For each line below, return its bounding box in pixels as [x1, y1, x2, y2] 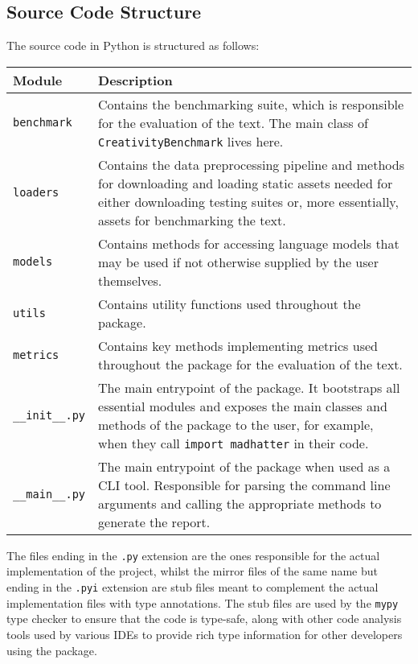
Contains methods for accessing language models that [98, 233, 400, 253]
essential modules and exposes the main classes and [98, 396, 387, 415]
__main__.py [13, 487, 86, 501]
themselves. [98, 270, 162, 290]
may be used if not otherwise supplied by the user [98, 252, 379, 271]
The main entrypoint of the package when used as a [98, 456, 391, 476]
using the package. [6, 641, 97, 658]
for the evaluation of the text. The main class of [98, 113, 368, 132]
